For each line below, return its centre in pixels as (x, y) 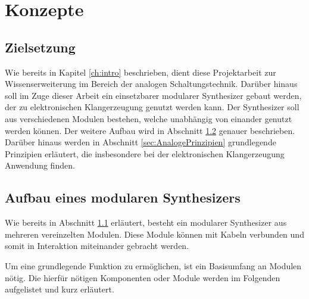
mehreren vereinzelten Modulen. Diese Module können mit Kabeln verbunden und (154, 234)
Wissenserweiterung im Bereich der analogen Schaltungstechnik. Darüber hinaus (151, 84)
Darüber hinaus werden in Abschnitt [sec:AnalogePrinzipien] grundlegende (141, 142)
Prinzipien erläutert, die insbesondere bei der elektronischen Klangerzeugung (145, 153)
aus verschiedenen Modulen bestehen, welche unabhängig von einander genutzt (149, 118)
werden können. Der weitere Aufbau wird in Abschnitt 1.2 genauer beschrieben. (150, 130)
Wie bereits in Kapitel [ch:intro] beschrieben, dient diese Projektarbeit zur (141, 72)
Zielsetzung (40, 47)
